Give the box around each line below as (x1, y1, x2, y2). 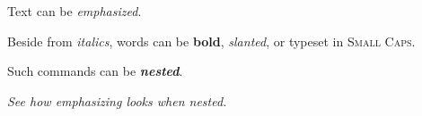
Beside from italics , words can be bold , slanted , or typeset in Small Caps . (7, 31, 416, 50)
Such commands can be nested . (7, 62, 183, 80)
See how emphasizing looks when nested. (7, 91, 227, 110)
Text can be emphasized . (7, 2, 142, 20)
